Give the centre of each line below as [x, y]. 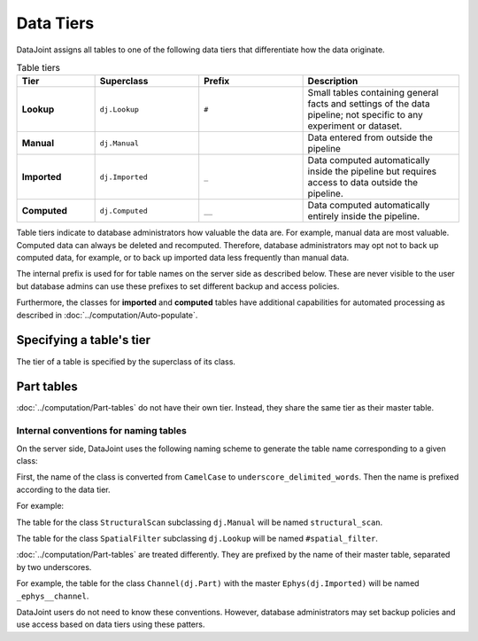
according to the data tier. [63, 489]
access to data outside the [363, 183]
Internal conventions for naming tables [102, 431]
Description [333, 82]
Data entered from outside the [370, 137]
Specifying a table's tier [83, 340]
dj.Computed [123, 211]
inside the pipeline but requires [372, 171]
